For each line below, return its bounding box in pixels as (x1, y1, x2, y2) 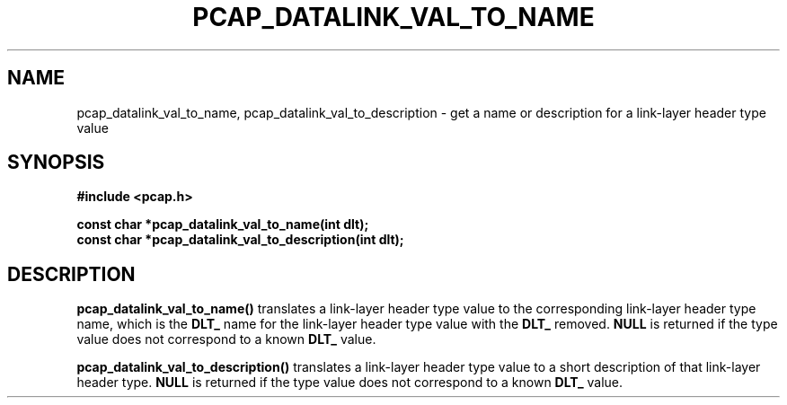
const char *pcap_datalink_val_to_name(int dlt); (76, 216, 369, 233)
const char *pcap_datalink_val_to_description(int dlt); (76, 232, 404, 248)
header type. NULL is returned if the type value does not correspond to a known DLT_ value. (76, 374, 623, 391)
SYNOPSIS (7, 151, 105, 174)
